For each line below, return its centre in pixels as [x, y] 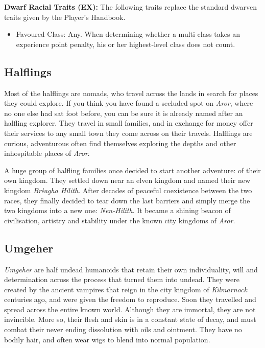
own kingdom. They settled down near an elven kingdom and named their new [127, 180]
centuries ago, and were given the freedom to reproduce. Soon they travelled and [130, 299]
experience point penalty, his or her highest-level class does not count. [126, 44]
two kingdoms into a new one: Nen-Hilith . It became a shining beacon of [117, 210]
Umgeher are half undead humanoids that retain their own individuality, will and [131, 269]
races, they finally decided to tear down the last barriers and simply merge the [127, 200]
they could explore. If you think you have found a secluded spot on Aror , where [129, 103]
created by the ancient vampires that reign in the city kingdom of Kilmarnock [126, 289]
